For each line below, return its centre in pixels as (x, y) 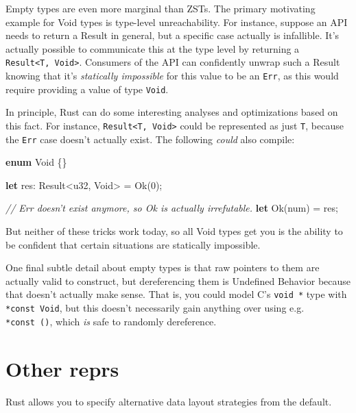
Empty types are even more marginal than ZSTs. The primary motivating (161, 8)
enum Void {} (36, 162)
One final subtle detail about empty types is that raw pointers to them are (163, 267)
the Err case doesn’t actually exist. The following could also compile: (150, 139)
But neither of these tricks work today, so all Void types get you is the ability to (174, 231)
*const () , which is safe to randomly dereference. (111, 321)
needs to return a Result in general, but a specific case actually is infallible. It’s (173, 35)
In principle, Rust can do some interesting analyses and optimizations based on (172, 112)
